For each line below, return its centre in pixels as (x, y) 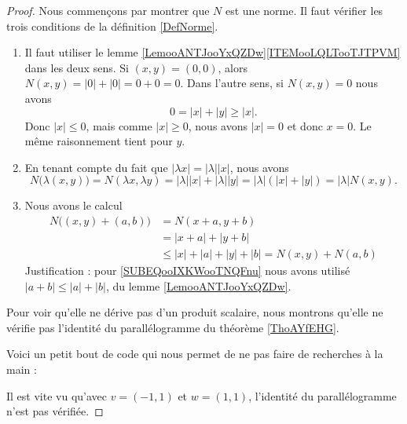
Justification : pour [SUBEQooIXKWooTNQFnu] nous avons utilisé (187, 270)
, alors (233, 67)
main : (22, 369)
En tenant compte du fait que (96, 167)
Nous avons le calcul (73, 205)
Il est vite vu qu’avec (57, 395)
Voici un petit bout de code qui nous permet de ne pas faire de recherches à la (195, 354)
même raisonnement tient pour (99, 141)
